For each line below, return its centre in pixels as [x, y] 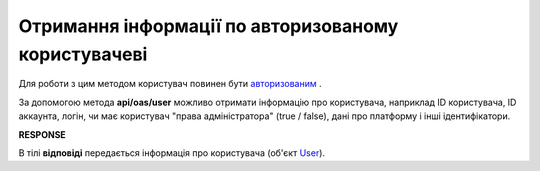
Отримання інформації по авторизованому [208, 26]
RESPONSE [42, 134]
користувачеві [83, 54]
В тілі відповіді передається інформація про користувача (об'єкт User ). [171, 152]
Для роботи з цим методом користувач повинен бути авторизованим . [170, 84]
